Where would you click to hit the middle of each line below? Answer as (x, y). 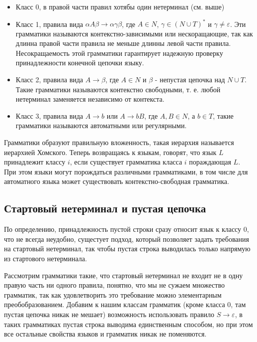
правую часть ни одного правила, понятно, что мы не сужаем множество (114, 285)
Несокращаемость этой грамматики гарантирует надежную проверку (119, 53)
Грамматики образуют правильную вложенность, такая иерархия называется (119, 142)
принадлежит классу (35, 162)
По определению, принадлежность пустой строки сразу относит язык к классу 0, (127, 229)
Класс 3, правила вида (49, 115)
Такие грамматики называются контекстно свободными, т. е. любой (118, 89)
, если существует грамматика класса (126, 162)
